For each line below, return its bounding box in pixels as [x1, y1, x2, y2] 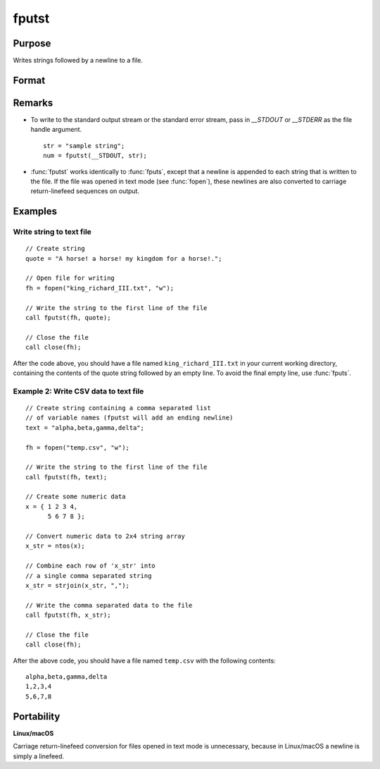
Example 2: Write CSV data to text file [13, 386, 144, 396]
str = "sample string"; [43, 142, 125, 149]
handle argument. [30, 125, 82, 134]
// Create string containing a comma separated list [25, 404, 211, 412]
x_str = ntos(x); [25, 542, 85, 550]
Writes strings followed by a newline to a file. [13, 56, 144, 65]
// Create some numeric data [25, 493, 126, 500]
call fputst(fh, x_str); [25, 611, 111, 620]
